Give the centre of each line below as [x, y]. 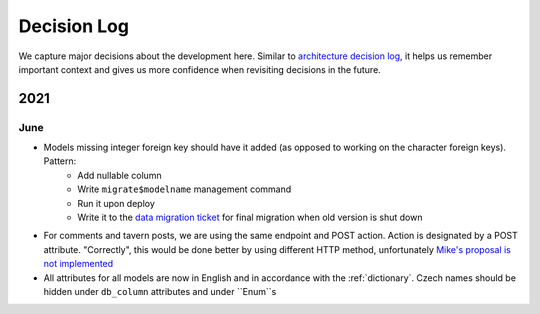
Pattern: [60, 161]
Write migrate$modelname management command [184, 189]
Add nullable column [119, 175]
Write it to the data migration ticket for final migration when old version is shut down [250, 217]
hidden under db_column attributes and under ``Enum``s [160, 291]
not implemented [78, 264]
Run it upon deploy [116, 203]
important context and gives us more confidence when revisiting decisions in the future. [200, 69]
